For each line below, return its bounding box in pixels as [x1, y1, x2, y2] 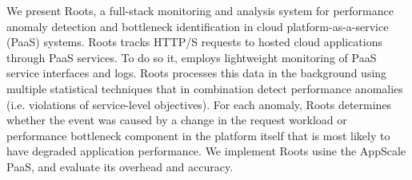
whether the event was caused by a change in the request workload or [6, 112, 347, 128]
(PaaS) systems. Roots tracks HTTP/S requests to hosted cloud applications [6, 33, 382, 50]
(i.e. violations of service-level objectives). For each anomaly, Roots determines [6, 96, 392, 112]
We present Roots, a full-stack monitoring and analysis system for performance [6, 2, 394, 18]
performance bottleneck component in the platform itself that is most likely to [6, 127, 390, 143]
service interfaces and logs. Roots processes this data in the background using [6, 65, 387, 81]
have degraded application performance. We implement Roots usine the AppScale [6, 143, 406, 159]
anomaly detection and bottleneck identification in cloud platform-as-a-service [6, 18, 389, 34]
